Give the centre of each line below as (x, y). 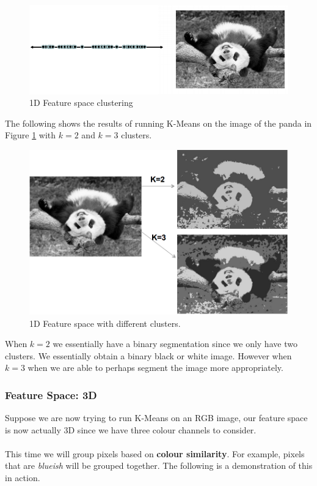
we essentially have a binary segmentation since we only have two (175, 344)
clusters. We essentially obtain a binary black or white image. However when (148, 355)
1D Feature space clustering (81, 103)
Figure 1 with (31, 135)
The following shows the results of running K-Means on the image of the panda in (158, 123)
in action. (23, 478)
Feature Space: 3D (51, 394)
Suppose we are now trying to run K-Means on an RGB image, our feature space (156, 418)
